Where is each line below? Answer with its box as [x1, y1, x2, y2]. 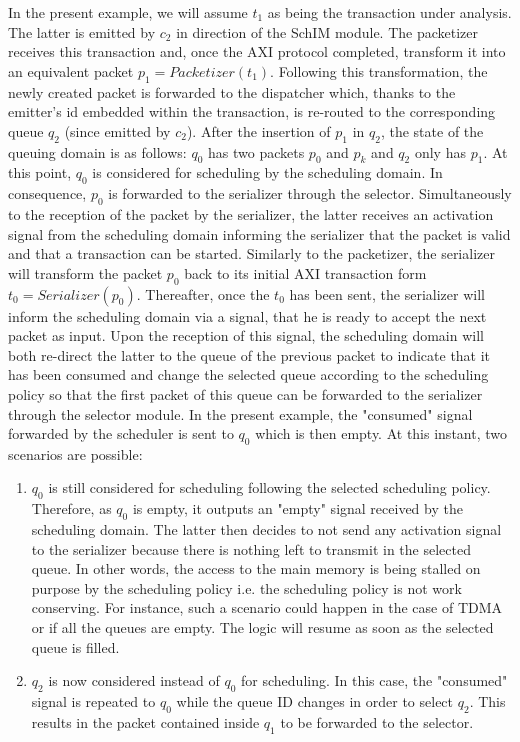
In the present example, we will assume [8, 2, 248, 22]
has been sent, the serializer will [289, 283, 485, 304]
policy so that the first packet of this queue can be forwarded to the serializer [8, 383, 483, 404]
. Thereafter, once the [136, 283, 270, 304]
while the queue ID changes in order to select [176, 691, 454, 712]
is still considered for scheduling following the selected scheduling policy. [48, 477, 491, 498]
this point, [8, 162, 72, 183]
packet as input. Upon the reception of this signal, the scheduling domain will [8, 325, 484, 346]
